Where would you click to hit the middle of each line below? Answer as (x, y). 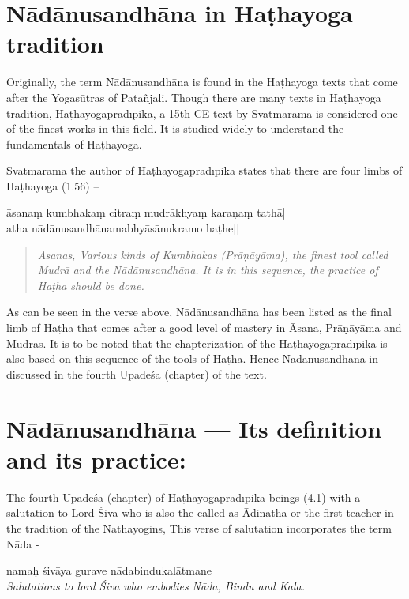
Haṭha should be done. (91, 285)
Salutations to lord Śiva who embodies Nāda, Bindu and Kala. (156, 585)
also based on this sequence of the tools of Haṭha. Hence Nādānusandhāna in (193, 358)
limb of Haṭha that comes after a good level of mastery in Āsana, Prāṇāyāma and (204, 328)
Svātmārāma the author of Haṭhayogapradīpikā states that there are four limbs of (204, 170)
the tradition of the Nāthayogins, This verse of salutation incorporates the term (199, 527)
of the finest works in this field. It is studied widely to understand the (175, 128)
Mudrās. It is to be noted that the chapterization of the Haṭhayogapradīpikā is (197, 343)
